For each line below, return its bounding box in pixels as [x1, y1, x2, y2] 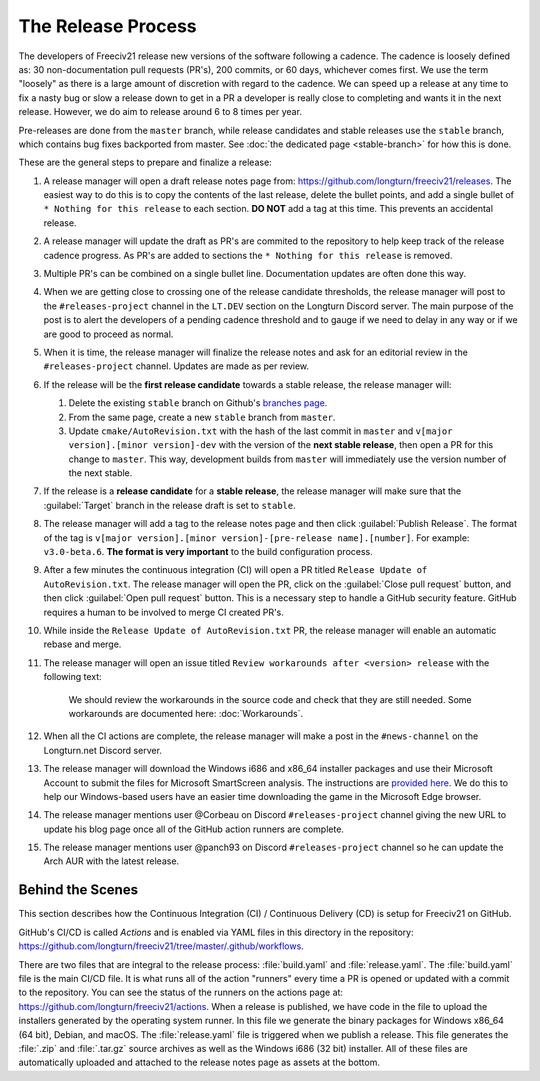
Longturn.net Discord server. [43, 744, 162, 756]
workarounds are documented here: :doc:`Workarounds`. [68, 707, 304, 719]
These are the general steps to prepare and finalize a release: [18, 156, 272, 169]
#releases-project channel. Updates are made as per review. [43, 360, 310, 372]
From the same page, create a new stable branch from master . [68, 411, 336, 423]
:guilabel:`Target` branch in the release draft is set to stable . [43, 499, 297, 511]
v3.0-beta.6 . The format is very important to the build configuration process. [43, 546, 374, 558]
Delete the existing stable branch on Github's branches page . [68, 397, 328, 409]
